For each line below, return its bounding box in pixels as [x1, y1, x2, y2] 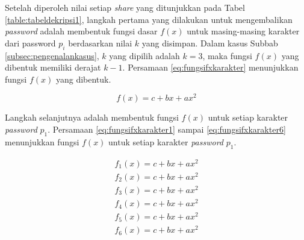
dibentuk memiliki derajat [5, 61, 101, 74]
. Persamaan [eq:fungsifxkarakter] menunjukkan [122, 61, 299, 74]
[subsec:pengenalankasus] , [5, 49, 99, 62]
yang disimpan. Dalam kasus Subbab [141, 36, 278, 49]
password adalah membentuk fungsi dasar [5, 25, 158, 37]
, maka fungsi [202, 49, 252, 62]
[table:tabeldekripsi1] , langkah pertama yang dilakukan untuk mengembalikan [5, 13, 293, 25]
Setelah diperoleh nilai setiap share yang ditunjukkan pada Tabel [5, 1, 245, 13]
